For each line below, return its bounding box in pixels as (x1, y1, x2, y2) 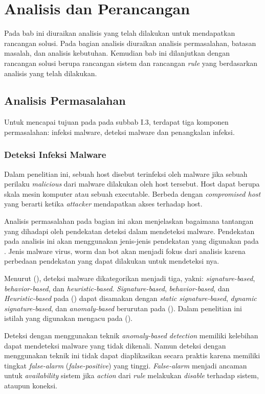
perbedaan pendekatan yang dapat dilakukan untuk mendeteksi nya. (4, 256, 219, 266)
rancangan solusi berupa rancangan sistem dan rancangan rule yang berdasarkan (4, 57, 258, 68)
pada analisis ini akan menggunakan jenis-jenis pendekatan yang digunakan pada (4, 236, 259, 246)
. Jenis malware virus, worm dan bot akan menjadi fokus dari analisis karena (4, 245, 246, 256)
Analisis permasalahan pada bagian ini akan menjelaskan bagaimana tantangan (4, 216, 254, 226)
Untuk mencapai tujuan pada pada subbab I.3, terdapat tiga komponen (4, 117, 229, 127)
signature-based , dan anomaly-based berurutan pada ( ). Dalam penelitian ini (4, 303, 242, 313)
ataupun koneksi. (4, 380, 57, 390)
